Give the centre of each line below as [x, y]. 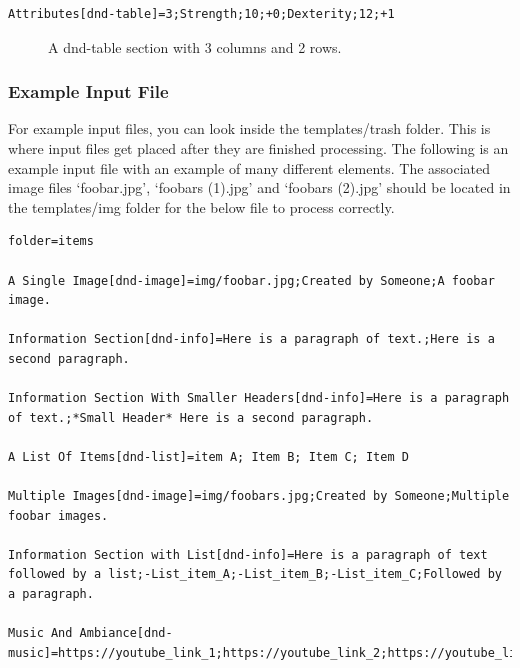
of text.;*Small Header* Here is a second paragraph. [191, 417]
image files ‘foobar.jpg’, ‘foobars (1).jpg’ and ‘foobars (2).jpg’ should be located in [259, 187]
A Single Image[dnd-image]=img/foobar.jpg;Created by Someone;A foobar [251, 280]
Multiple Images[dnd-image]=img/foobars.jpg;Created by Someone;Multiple [259, 496]
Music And [40, 633]
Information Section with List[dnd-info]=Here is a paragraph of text [248, 554]
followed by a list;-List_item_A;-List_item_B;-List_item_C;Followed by [255, 574]
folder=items [51, 241]
